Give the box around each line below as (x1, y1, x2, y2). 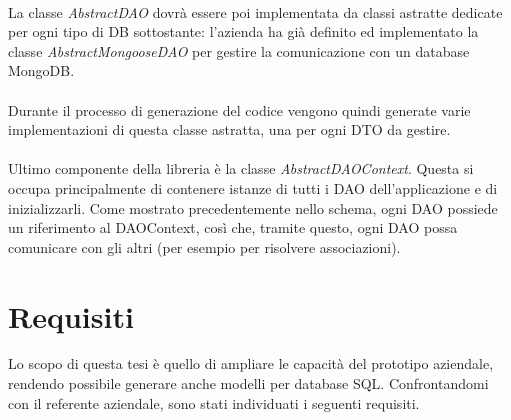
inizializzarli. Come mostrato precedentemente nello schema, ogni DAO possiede (8, 197, 498, 218)
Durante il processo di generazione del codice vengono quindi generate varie (8, 99, 471, 120)
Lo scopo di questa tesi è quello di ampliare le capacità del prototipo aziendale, (8, 353, 494, 374)
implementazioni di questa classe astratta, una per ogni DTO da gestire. (8, 119, 451, 140)
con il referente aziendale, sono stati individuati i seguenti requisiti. (8, 392, 420, 413)
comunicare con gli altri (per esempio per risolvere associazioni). (8, 236, 401, 257)
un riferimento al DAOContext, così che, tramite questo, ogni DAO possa (8, 217, 458, 238)
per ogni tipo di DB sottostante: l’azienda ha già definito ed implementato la (8, 21, 479, 42)
